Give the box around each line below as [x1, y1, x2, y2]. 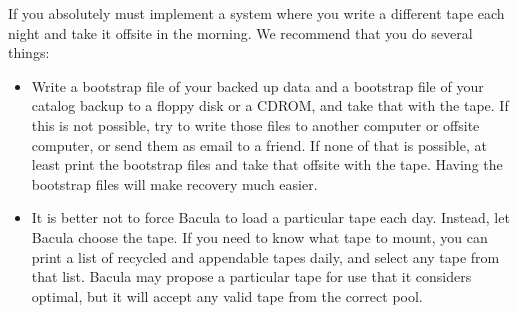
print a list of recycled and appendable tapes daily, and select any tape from [31, 246, 500, 267]
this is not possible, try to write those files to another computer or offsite [31, 114, 480, 135]
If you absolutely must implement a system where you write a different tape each [8, 3, 505, 23]
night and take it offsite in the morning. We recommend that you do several [8, 22, 473, 43]
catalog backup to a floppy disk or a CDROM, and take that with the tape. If [31, 95, 509, 116]
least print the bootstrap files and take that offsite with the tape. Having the [31, 154, 503, 175]
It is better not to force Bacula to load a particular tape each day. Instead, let [31, 207, 510, 228]
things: [8, 42, 50, 63]
